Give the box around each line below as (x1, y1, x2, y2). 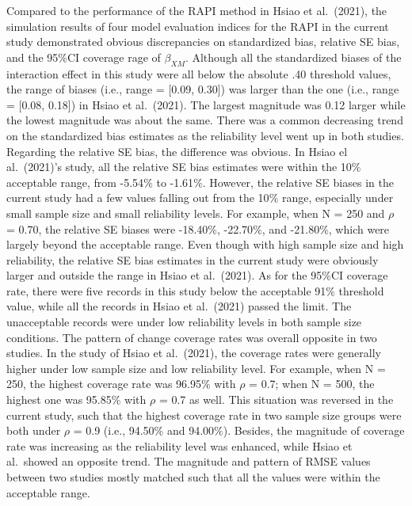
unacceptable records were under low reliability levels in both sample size (6, 314, 362, 330)
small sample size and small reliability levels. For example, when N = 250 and (6, 204, 385, 221)
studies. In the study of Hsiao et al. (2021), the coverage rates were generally (6, 344, 381, 361)
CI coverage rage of (67, 48, 161, 65)
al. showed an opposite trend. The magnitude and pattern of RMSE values (6, 453, 371, 470)
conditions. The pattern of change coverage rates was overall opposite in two (6, 329, 377, 345)
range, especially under (281, 189, 394, 206)
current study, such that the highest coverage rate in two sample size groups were (6, 406, 402, 423)
